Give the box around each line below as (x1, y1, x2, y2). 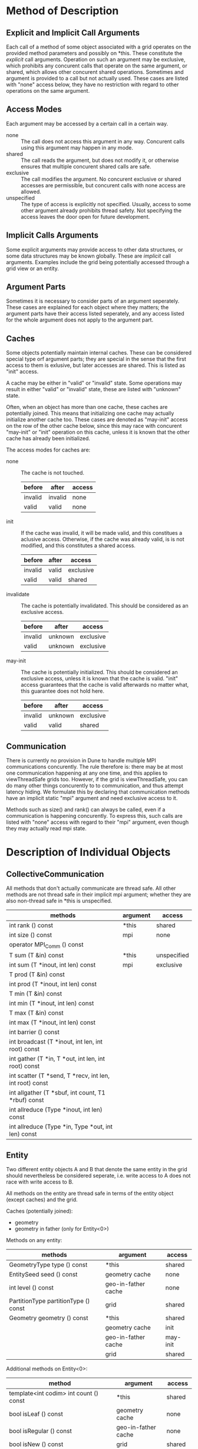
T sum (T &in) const (9, 951, 64, 960)
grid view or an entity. (6, 265, 59, 272)
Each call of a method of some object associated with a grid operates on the (6, 43, 192, 50)
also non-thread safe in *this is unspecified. (6, 897, 113, 905)
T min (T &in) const (9, 990, 62, 998)
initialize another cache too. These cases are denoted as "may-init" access (6, 416, 189, 423)
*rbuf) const (9, 1096, 44, 1104)
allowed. (21, 188, 41, 195)
